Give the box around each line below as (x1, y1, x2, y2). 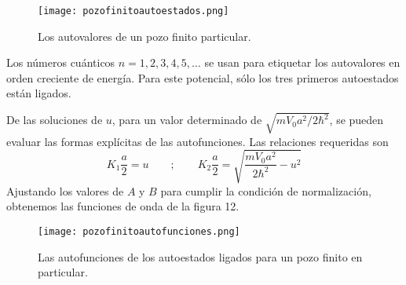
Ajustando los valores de (6, 182, 124, 199)
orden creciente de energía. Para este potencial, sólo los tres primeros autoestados (6, 69, 399, 86)
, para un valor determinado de (112, 111, 262, 128)
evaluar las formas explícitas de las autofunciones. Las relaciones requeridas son (6, 133, 389, 149)
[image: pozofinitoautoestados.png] (38, 5, 229, 16)
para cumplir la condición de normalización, (160, 182, 371, 199)
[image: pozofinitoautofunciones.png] (38, 225, 240, 237)
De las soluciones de (6, 111, 103, 128)
